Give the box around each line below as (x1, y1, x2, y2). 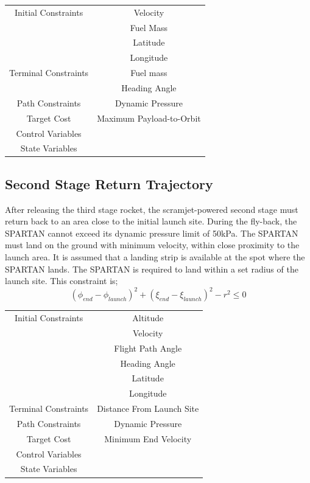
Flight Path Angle (114, 341, 182, 354)
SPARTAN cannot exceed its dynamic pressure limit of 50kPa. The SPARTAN (5, 226, 298, 239)
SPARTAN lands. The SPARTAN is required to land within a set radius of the (5, 262, 298, 275)
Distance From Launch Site (97, 402, 199, 415)
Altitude (132, 311, 164, 324)
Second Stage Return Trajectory (5, 174, 213, 193)
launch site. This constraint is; (5, 274, 118, 287)
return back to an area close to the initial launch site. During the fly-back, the (5, 215, 297, 228)
